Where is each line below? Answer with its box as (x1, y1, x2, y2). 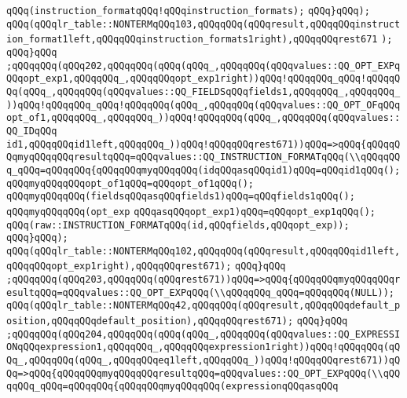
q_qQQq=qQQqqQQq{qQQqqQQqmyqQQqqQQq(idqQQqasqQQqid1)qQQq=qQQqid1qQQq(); (6, 164, 401, 176)
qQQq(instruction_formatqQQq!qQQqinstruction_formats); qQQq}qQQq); (6, 5, 370, 16)
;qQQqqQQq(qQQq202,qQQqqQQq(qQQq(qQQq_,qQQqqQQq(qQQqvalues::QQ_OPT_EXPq (6, 60, 401, 71)
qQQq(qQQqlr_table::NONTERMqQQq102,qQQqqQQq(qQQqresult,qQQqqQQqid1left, (6, 245, 401, 257)
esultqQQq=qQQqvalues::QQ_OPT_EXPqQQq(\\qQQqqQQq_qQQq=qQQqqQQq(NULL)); (6, 287, 394, 298)
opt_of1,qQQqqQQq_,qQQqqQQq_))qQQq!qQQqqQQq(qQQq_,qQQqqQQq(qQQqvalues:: (6, 112, 401, 124)
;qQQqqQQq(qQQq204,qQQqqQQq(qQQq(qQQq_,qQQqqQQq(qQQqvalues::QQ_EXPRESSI (6, 328, 401, 340)
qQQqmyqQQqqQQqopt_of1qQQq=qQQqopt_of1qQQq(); (6, 177, 254, 189)
